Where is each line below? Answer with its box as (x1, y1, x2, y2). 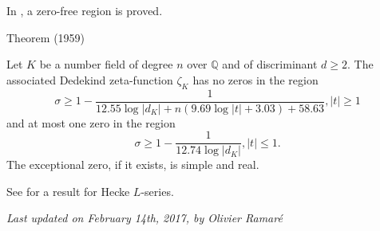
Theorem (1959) (6, 29, 85, 45)
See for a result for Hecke (6, 182, 130, 199)
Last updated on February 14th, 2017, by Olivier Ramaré (6, 209, 283, 226)
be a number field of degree (39, 56, 173, 72)
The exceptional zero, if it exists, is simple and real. (6, 156, 259, 173)
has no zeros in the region (192, 71, 319, 88)
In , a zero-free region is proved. (6, 2, 163, 18)
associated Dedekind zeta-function (6, 71, 173, 88)
